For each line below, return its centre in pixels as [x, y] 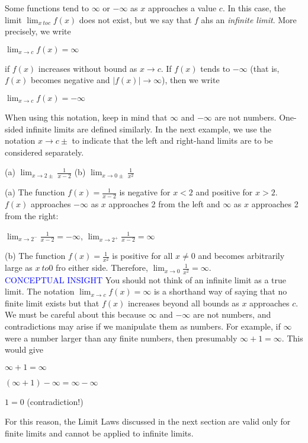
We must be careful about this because [75, 314]
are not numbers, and [232, 314]
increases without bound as [88, 68]
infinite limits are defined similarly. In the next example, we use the [148, 129]
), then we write [191, 80]
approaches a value [182, 8]
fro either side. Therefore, [102, 268]
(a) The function [35, 192]
